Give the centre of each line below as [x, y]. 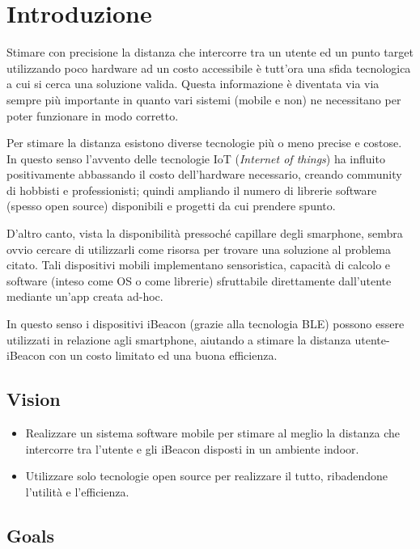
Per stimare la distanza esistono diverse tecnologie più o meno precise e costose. [204, 143]
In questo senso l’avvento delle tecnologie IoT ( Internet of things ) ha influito [196, 158]
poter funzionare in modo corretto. [93, 115]
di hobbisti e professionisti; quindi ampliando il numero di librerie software [192, 190]
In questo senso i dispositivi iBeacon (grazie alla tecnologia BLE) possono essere [206, 324]
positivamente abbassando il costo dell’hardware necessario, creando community [204, 174]
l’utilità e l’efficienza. [77, 491]
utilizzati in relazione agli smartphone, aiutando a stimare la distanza [179, 339]
